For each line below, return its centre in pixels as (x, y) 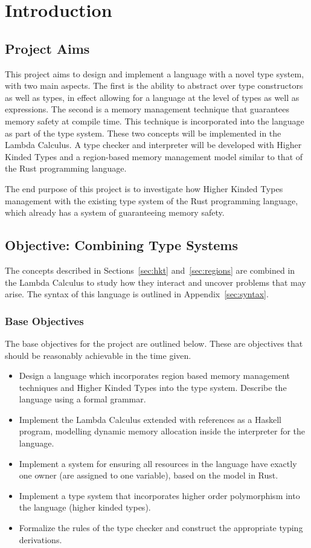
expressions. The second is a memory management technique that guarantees (147, 109)
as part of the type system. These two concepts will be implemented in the (143, 133)
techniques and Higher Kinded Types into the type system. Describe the (153, 387)
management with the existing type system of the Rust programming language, (152, 200)
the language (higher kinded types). (85, 507)
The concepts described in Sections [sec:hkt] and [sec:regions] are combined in (150, 270)
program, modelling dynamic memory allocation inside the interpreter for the (162, 431)
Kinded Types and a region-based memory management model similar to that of (154, 156)
